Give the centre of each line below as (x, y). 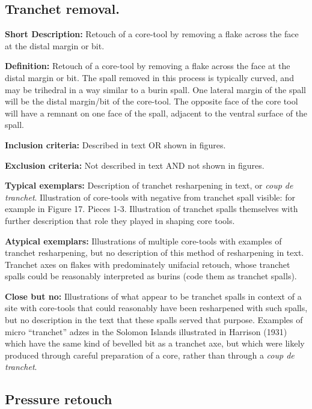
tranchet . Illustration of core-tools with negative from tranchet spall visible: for (150, 197)
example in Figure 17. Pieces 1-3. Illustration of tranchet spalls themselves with (151, 209)
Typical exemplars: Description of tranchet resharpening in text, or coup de (149, 185)
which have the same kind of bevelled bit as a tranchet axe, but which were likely (155, 343)
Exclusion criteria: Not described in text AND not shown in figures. (135, 165)
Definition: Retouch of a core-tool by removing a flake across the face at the (148, 66)
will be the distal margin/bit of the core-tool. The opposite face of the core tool (151, 101)
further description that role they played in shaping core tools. (120, 220)
